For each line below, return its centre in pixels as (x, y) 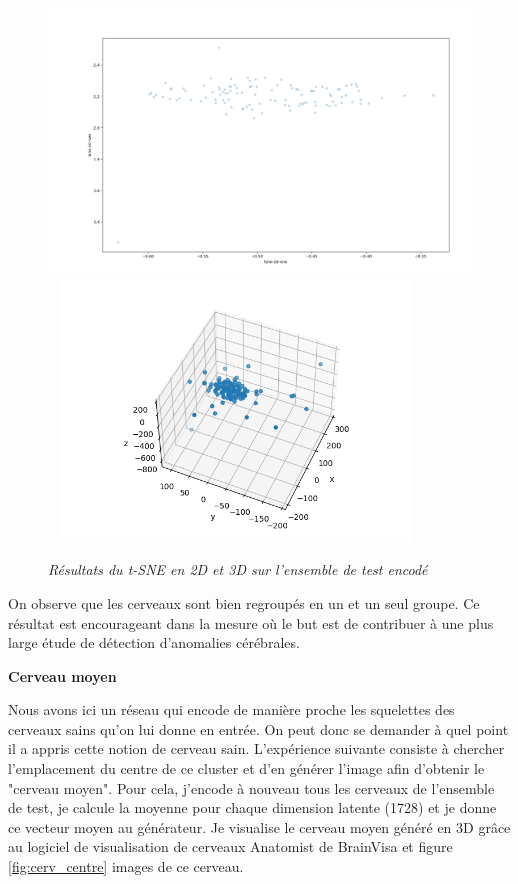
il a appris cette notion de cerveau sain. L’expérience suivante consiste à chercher (256, 748)
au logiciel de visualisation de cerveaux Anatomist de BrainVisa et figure (230, 846)
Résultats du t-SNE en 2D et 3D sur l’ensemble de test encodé (238, 569)
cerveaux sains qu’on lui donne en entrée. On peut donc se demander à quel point (258, 728)
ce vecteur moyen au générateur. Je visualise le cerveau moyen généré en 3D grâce (259, 826)
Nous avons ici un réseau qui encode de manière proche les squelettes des (231, 709)
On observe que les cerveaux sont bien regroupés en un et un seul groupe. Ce (244, 602)
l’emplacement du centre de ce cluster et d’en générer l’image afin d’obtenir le (246, 768)
